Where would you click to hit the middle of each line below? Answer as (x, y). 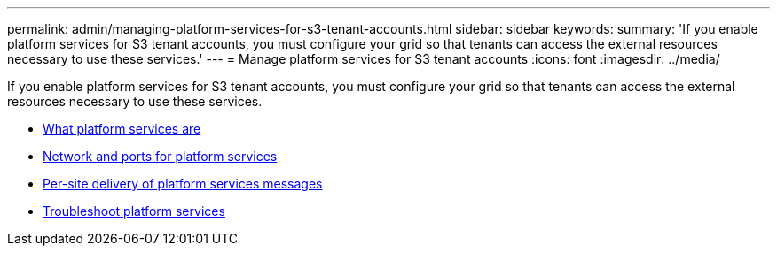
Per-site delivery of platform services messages (183, 184)
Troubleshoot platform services (134, 211)
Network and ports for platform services (160, 156)
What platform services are (122, 129)
